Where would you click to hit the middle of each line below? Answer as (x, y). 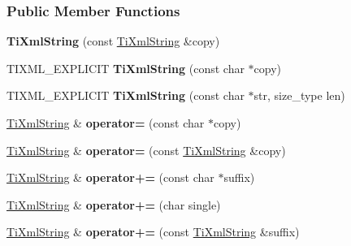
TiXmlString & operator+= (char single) (114, 204)
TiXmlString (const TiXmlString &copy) (113, 41)
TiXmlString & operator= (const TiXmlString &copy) (146, 150)
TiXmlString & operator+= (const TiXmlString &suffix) (153, 232)
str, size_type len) (299, 95)
